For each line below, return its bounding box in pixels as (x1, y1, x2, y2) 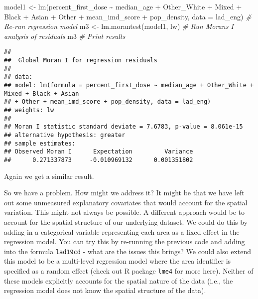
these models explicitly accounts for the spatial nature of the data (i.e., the (4, 275, 233, 286)
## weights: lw (4, 106, 54, 114)
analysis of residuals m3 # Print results (4, 30, 126, 41)
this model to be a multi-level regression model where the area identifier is (4, 256, 231, 266)
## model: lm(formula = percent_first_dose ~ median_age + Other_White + (4, 82, 254, 89)
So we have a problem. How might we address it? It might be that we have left (4, 187, 245, 198)
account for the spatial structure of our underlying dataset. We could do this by (4, 216, 248, 227)
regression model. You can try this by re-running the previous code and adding (4, 236, 245, 247)
